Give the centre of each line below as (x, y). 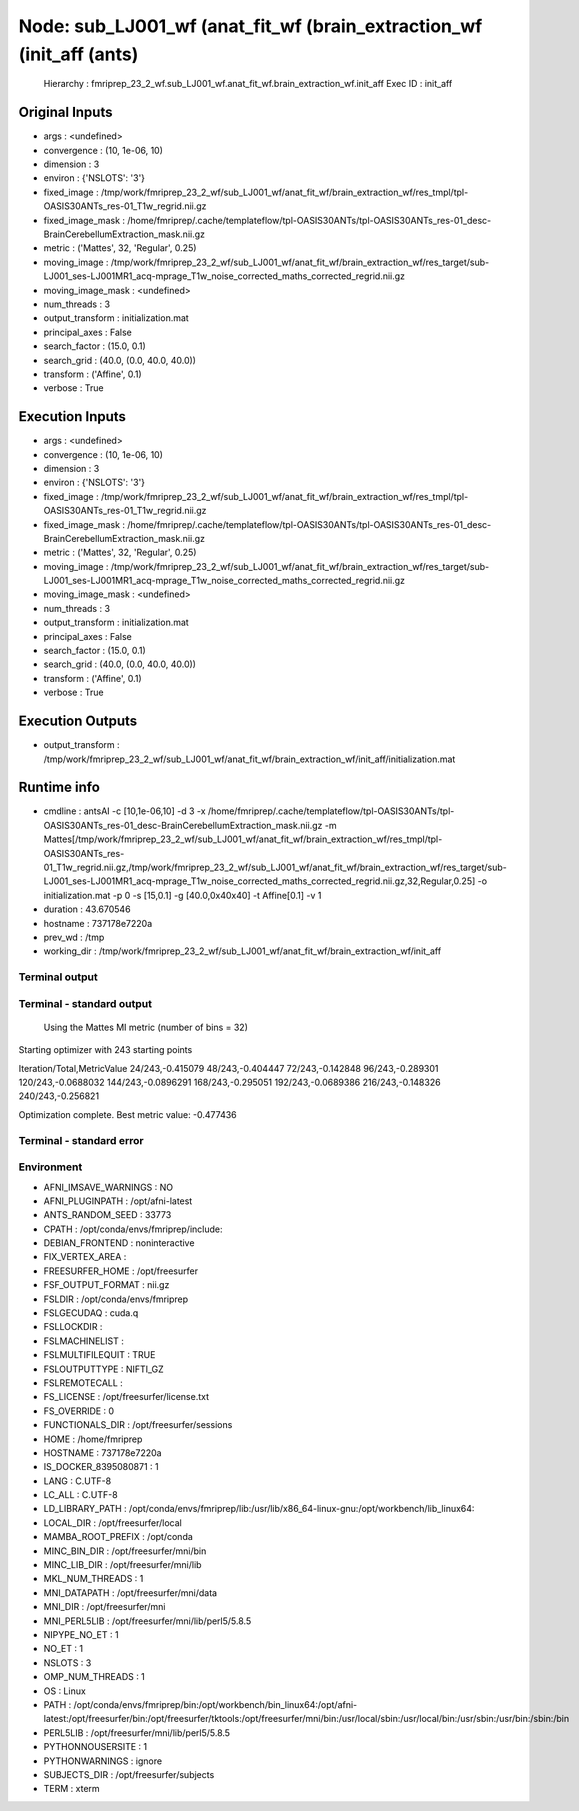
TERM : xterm (71, 1789)
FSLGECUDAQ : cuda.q (91, 1313)
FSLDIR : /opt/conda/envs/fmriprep (116, 1299)
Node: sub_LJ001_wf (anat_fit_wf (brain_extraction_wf (250, 26)
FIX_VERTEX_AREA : (85, 1257)
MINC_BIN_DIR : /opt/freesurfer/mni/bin (125, 1551)
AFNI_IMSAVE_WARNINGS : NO (108, 1187)
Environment (50, 1167)
